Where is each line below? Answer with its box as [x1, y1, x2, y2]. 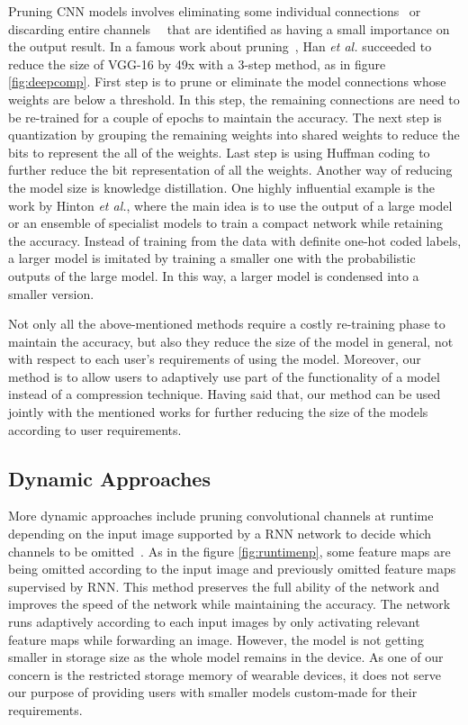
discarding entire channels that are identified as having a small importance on [8, 19, 450, 38]
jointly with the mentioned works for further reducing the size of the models [8, 403, 428, 421]
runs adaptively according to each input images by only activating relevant [8, 612, 420, 631]
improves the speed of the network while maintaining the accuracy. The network [8, 594, 451, 613]
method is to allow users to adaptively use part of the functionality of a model [8, 367, 440, 385]
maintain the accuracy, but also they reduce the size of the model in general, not [8, 331, 454, 350]
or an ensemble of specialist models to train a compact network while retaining [8, 213, 444, 232]
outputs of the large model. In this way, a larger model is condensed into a [8, 266, 419, 285]
